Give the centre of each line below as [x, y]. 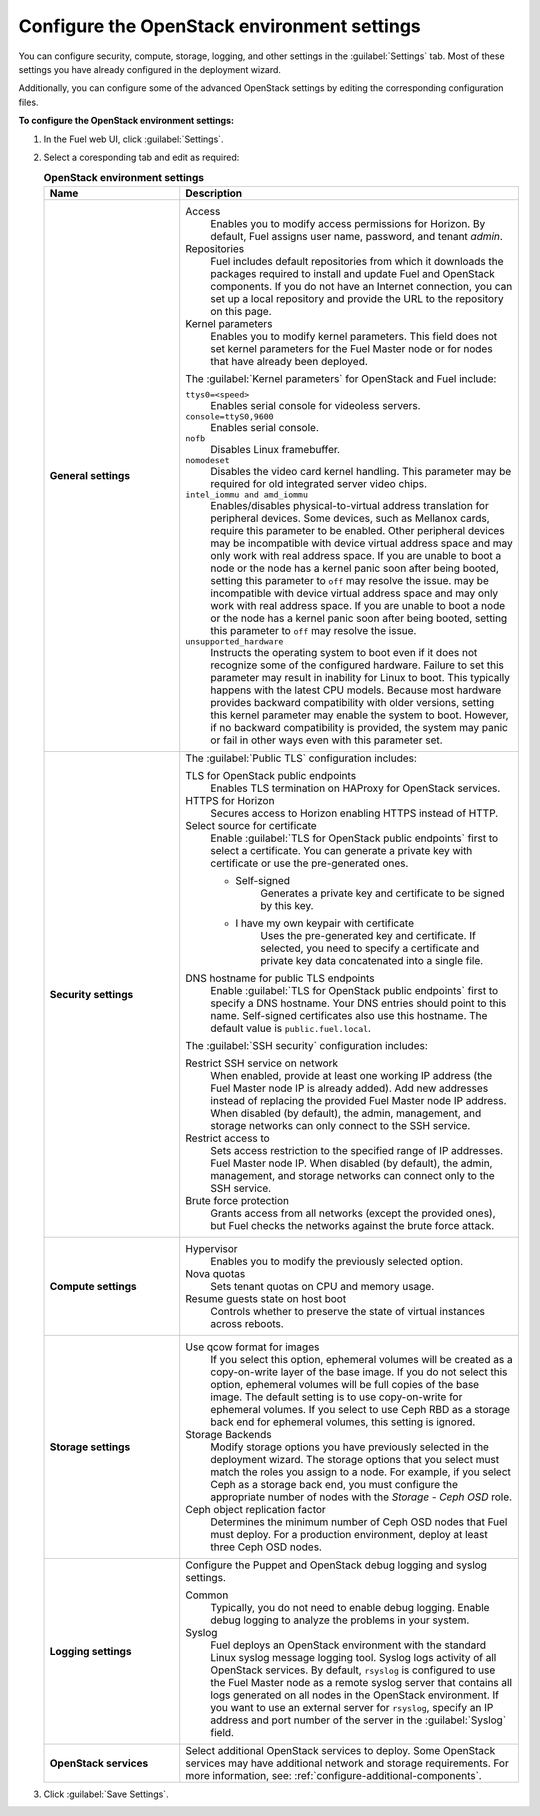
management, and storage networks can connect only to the [352, 1175]
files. [28, 102]
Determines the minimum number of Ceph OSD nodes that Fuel [359, 1522]
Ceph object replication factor [256, 1509]
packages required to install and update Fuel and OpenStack [352, 273]
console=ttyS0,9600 [229, 416]
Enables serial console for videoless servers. [315, 405]
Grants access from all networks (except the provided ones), [353, 1213]
